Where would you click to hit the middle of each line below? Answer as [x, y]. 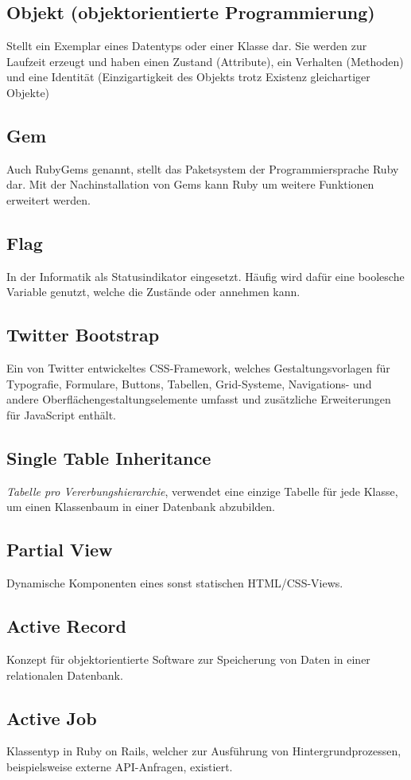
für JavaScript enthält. [61, 414]
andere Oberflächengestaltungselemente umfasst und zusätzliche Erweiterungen [199, 399]
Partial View [60, 550]
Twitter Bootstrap [83, 335]
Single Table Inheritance [109, 457]
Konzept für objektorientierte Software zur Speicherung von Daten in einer [188, 659]
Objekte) [28, 92]
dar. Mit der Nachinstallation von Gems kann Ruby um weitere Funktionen [190, 184]
